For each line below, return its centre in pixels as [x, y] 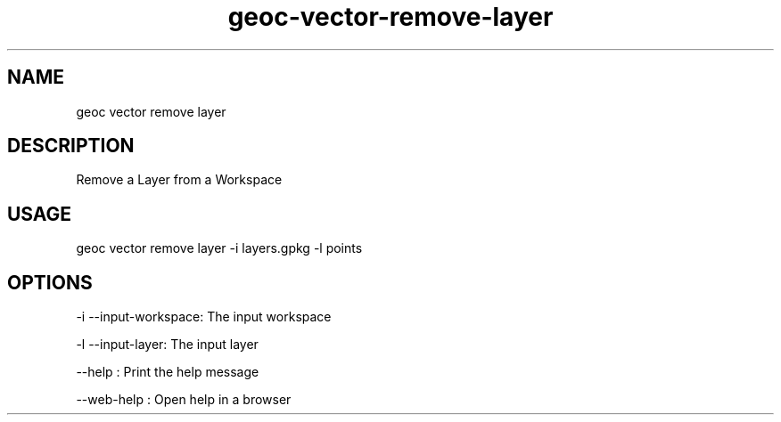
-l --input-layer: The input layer [167, 345]
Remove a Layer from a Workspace [179, 180]
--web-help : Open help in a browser [184, 400]
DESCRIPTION [71, 146]
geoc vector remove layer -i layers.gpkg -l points [219, 248]
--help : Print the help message [168, 372]
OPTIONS [50, 282]
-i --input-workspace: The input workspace [204, 317]
